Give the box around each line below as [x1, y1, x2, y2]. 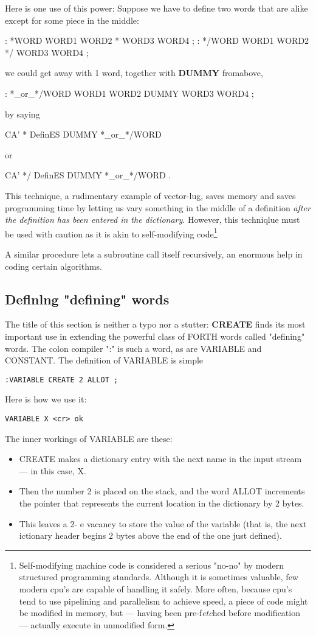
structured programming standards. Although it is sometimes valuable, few [19, 570, 298, 583]
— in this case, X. [19, 464, 86, 477]
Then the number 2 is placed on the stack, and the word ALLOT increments [19, 485, 305, 497]
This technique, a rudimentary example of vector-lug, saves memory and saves [5, 189, 296, 202]
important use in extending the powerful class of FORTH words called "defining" [5, 329, 305, 342]
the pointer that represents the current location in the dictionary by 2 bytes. [19, 497, 304, 510]
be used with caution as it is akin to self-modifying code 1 [5, 225, 218, 240]
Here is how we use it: [5, 393, 87, 405]
